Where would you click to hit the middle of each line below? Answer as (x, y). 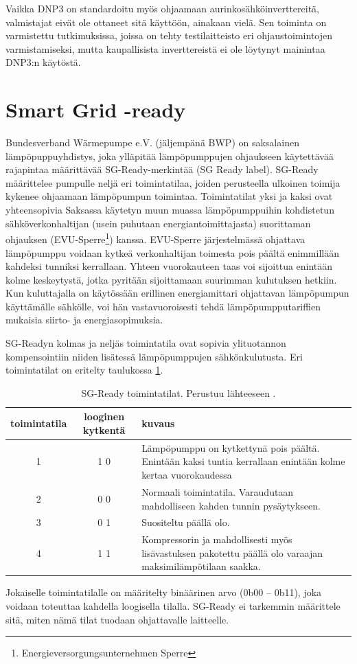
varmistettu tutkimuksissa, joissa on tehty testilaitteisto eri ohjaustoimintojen (169, 35)
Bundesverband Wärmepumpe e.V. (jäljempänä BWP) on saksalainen (152, 142)
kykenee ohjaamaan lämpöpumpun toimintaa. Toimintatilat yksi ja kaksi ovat (169, 196)
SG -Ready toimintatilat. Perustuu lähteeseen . (178, 392)
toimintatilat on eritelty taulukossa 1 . (84, 370)
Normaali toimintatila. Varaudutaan (218, 491)
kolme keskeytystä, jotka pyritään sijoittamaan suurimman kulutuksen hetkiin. (171, 279)
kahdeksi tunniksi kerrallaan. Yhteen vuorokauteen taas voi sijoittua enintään (169, 266)
